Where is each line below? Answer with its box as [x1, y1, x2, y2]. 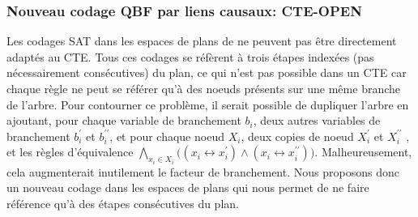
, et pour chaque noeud [109, 127, 224, 144]
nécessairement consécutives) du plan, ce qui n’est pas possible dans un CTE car [6, 64, 407, 81]
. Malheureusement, [314, 143, 412, 160]
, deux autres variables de [253, 112, 381, 129]
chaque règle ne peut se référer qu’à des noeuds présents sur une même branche [6, 80, 401, 96]
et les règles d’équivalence [6, 143, 134, 160]
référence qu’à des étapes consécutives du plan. [6, 195, 239, 211]
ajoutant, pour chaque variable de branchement [6, 112, 241, 129]
